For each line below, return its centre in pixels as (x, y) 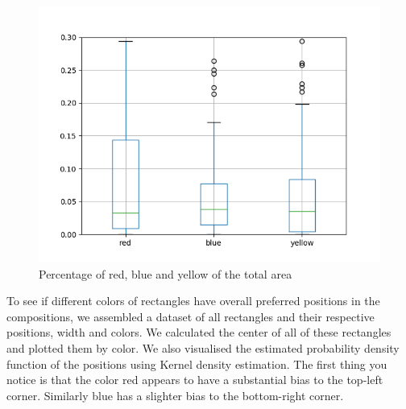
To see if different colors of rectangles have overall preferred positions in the (193, 301)
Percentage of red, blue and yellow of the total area (166, 273)
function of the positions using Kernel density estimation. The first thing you (197, 364)
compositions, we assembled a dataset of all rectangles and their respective (191, 316)
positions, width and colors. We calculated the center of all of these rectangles (199, 332)
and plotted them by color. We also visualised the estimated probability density (203, 347)
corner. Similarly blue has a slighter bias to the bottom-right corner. (175, 395)
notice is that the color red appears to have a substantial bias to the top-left (195, 380)
